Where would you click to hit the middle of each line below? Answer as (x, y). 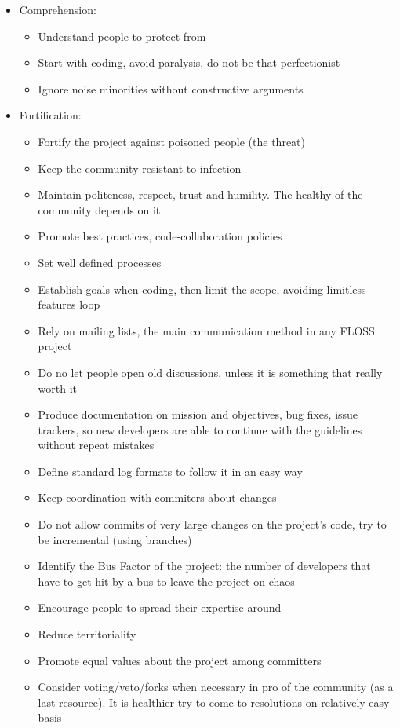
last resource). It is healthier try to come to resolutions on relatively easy (214, 702)
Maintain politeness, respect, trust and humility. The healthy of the (200, 194)
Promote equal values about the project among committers (180, 660)
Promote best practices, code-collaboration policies (160, 236)
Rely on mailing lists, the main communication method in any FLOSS (206, 330)
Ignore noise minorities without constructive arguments (171, 88)
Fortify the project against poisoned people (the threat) (171, 141)
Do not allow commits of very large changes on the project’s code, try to (212, 524)
